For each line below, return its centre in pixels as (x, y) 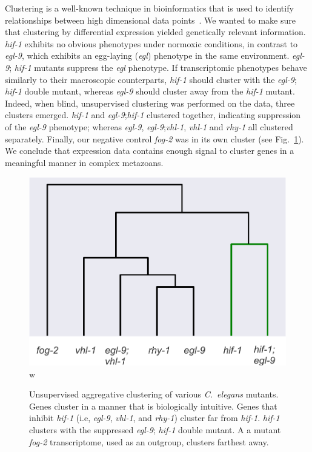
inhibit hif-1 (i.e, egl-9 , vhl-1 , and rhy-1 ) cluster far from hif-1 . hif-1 (154, 418)
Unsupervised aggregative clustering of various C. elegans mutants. (154, 394)
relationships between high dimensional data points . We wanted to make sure (150, 20)
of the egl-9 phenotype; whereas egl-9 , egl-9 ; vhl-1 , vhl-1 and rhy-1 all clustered (149, 126)
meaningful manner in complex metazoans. (84, 162)
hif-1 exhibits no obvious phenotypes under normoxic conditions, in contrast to (151, 43)
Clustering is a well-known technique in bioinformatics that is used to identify (149, 8)
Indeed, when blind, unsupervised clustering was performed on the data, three (150, 103)
